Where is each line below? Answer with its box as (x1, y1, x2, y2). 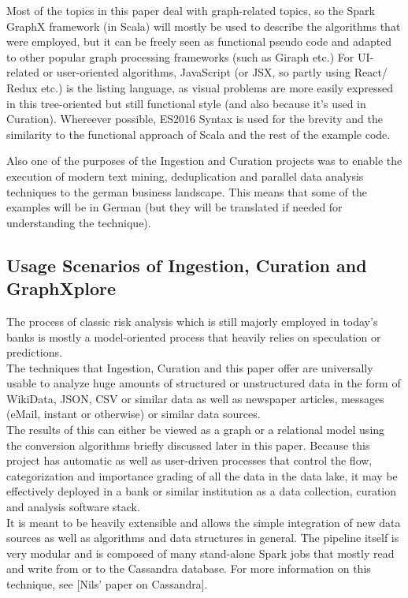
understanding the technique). (6, 214, 151, 230)
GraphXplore (6, 276, 116, 301)
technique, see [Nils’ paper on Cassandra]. (6, 576, 208, 592)
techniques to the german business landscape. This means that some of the (6, 183, 367, 200)
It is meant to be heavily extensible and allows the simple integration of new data (6, 514, 401, 530)
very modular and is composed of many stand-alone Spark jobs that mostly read (6, 544, 395, 561)
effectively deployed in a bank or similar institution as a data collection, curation (6, 483, 397, 499)
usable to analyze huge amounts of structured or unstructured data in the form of (6, 375, 401, 391)
